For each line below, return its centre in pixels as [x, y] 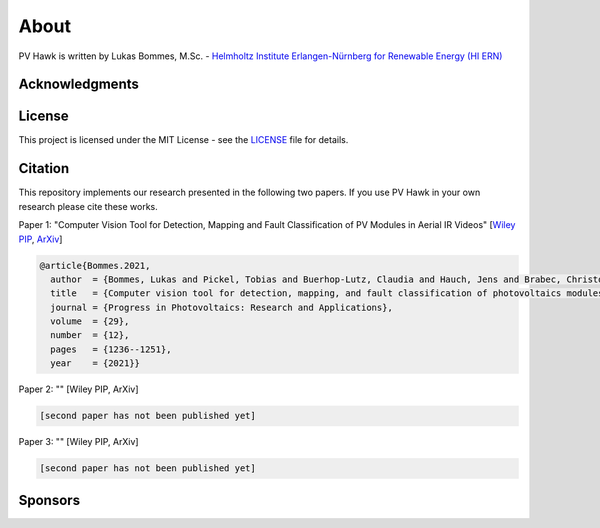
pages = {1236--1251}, [111, 349]
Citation [44, 168]
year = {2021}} [95, 363]
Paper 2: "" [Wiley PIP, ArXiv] [78, 389]
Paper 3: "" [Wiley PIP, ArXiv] [78, 442]
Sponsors [49, 500]
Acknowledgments [79, 84]
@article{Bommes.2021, [95, 265]
